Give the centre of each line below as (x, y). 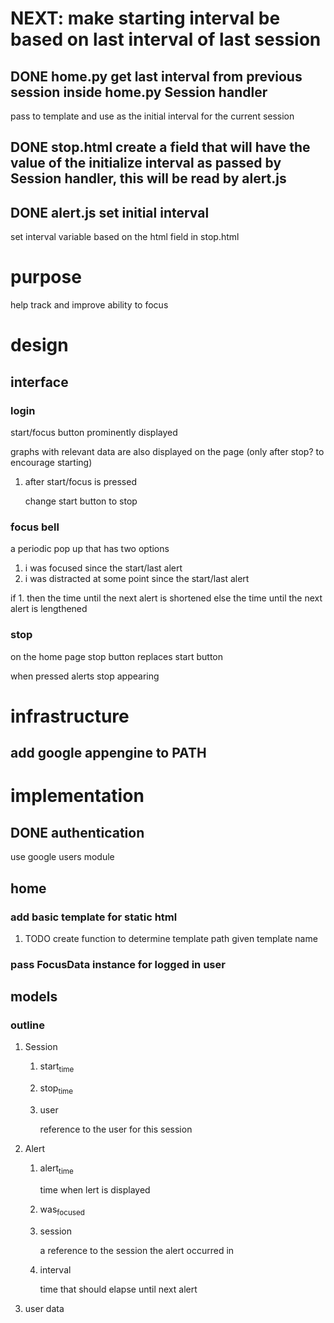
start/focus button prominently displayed (94, 433)
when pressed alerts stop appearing (85, 676)
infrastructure (70, 716)
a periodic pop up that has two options (90, 549)
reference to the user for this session (116, 1129)
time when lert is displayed (95, 1189)
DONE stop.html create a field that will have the (160, 147)
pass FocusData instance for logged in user (118, 964)
